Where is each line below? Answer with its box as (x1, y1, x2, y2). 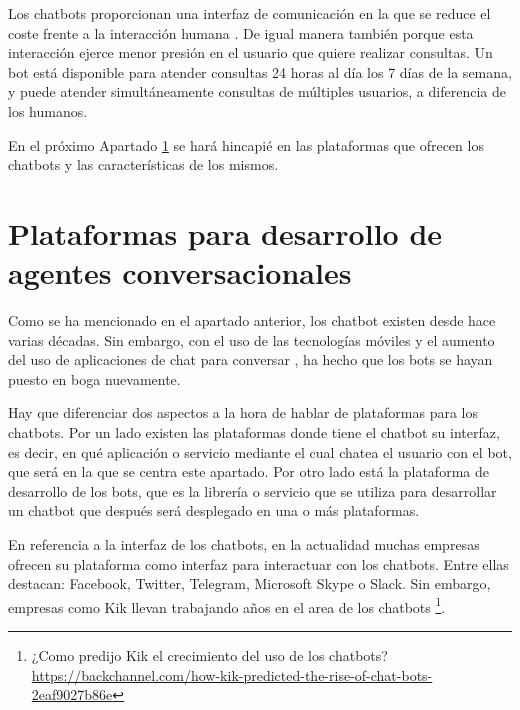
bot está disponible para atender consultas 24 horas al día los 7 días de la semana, (8, 61, 512, 82)
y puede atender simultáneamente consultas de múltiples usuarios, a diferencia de (8, 81, 506, 102)
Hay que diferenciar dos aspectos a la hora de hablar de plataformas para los (8, 402, 479, 423)
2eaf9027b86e (31, 684, 113, 705)
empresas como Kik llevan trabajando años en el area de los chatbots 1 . (8, 593, 446, 617)
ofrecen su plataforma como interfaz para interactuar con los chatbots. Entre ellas (8, 553, 509, 574)
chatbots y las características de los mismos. (8, 154, 279, 175)
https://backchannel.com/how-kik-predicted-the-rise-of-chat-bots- (31, 664, 433, 685)
